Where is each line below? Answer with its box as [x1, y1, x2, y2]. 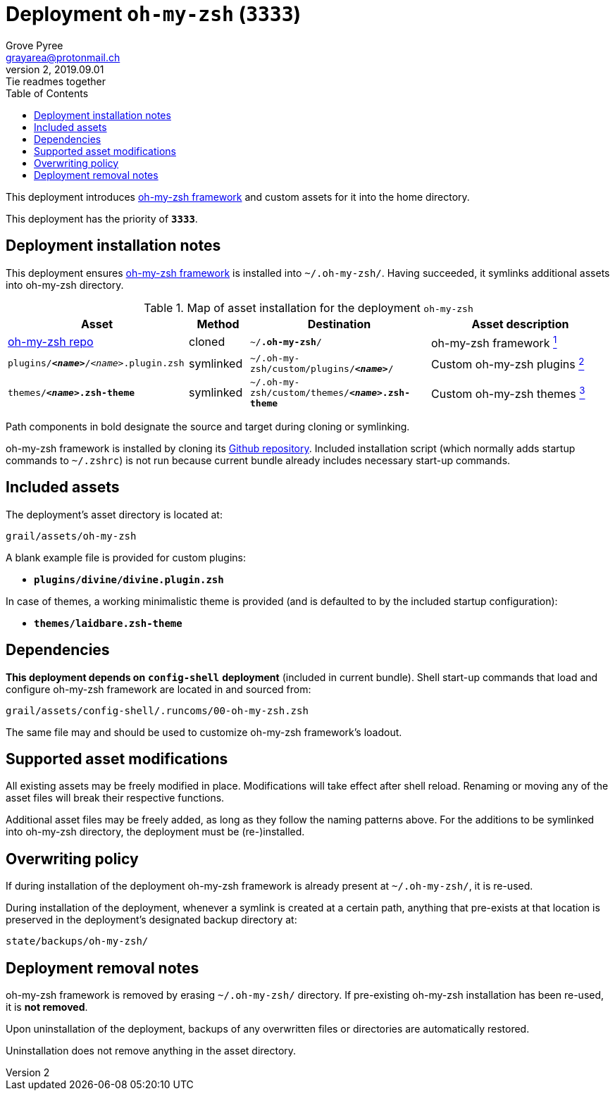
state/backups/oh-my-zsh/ [6, 935, 149, 947]
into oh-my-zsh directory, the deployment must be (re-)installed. [6, 826, 305, 838]
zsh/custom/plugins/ [250, 363, 355, 374]
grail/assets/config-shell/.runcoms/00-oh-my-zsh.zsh [6, 704, 309, 716]
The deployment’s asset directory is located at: [6, 508, 223, 521]
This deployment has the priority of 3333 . [6, 212, 198, 225]
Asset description [471, 316, 569, 331]
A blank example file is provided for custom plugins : [6, 551, 247, 563]
